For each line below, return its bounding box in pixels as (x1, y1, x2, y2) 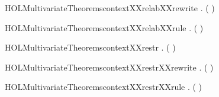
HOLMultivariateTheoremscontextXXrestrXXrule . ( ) (5, 81, 202, 93)
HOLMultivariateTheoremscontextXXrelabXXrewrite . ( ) (5, 2, 215, 14)
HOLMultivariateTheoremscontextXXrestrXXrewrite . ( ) (5, 61, 214, 73)
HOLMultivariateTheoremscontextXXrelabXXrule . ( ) (5, 21, 204, 34)
